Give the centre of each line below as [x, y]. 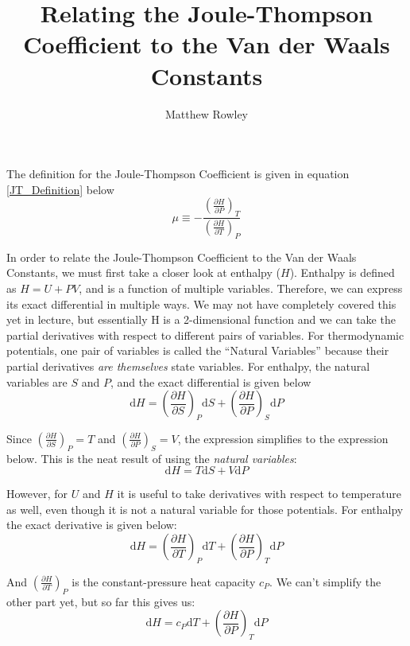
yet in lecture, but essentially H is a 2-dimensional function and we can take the [201, 319]
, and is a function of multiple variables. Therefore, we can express [241, 288]
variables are [37, 381]
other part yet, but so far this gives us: [101, 601]
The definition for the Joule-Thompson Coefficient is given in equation [178, 174]
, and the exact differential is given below [211, 381]
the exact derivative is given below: [92, 525]
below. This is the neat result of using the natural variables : [152, 458]
